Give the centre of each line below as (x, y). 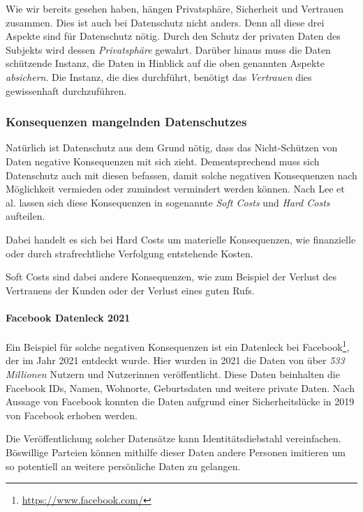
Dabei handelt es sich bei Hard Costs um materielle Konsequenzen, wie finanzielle (181, 239)
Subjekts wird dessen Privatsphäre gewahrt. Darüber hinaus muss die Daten (168, 49)
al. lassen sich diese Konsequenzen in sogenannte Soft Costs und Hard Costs (168, 202)
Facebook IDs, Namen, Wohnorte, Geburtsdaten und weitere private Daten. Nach (180, 387)
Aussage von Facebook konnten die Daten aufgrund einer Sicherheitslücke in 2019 (180, 401)
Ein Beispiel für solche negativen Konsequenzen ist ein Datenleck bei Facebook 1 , (178, 346)
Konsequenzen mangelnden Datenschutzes (126, 122)
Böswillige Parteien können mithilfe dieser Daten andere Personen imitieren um (176, 452)
